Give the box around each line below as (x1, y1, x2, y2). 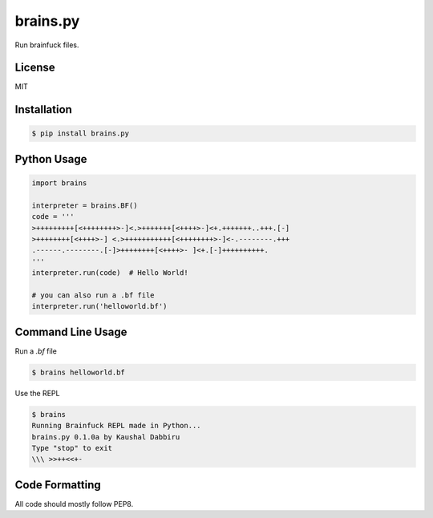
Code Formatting (14, 478, 101, 492)
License (14, 61, 55, 75)
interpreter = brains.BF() (31, 200, 138, 210)
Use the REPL (14, 388, 60, 398)
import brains (31, 179, 87, 188)
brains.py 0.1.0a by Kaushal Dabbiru (31, 432, 180, 441)
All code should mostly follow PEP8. (14, 499, 134, 508)
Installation (14, 103, 72, 116)
